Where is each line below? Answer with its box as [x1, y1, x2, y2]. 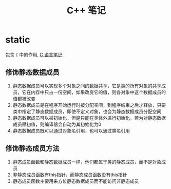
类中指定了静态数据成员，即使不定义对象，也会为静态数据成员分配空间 [12, 108, 162, 115]
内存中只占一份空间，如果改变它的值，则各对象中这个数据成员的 [30, 89, 166, 95]
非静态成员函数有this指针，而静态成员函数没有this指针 [12, 172, 127, 178]
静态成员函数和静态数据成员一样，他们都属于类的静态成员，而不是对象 [12, 159, 162, 165]
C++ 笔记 [66, 5, 106, 16]
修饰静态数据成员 [5, 68, 60, 77]
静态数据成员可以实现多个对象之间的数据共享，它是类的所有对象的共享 [12, 83, 162, 89]
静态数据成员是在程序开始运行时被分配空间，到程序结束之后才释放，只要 [12, 102, 166, 108]
